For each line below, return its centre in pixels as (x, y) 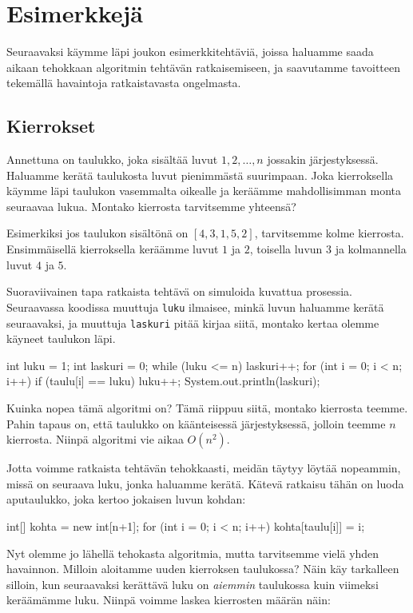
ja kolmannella (371, 249)
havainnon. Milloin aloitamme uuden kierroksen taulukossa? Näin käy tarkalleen (203, 569)
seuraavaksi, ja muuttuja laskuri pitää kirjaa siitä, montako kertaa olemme (193, 322)
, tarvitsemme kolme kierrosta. (329, 233)
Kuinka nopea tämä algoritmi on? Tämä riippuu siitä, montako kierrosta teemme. (207, 407)
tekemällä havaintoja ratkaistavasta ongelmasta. (124, 83)
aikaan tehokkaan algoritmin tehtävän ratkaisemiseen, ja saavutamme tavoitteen (204, 67)
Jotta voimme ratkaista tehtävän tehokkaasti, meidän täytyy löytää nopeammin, (204, 468)
